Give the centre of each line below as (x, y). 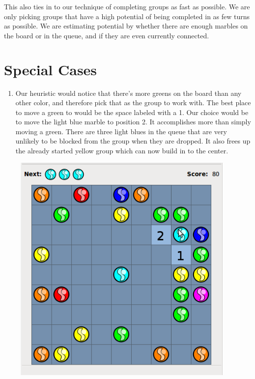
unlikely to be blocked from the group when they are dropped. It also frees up (133, 141)
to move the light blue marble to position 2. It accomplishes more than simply (133, 122)
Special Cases (51, 69)
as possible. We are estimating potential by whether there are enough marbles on (126, 26)
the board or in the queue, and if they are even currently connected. (107, 35)
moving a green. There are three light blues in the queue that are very (121, 131)
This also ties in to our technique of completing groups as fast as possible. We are (127, 6)
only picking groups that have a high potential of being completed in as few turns (127, 16)
